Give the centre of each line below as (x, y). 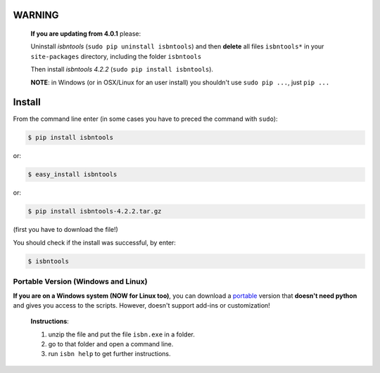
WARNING (36, 15)
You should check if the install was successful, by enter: (94, 242)
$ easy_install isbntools (72, 175)
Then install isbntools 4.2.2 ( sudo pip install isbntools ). (122, 70)
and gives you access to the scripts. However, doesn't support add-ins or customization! (141, 305)
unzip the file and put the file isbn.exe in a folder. (121, 334)
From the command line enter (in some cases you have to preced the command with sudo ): (145, 119)
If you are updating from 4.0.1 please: (86, 34)
